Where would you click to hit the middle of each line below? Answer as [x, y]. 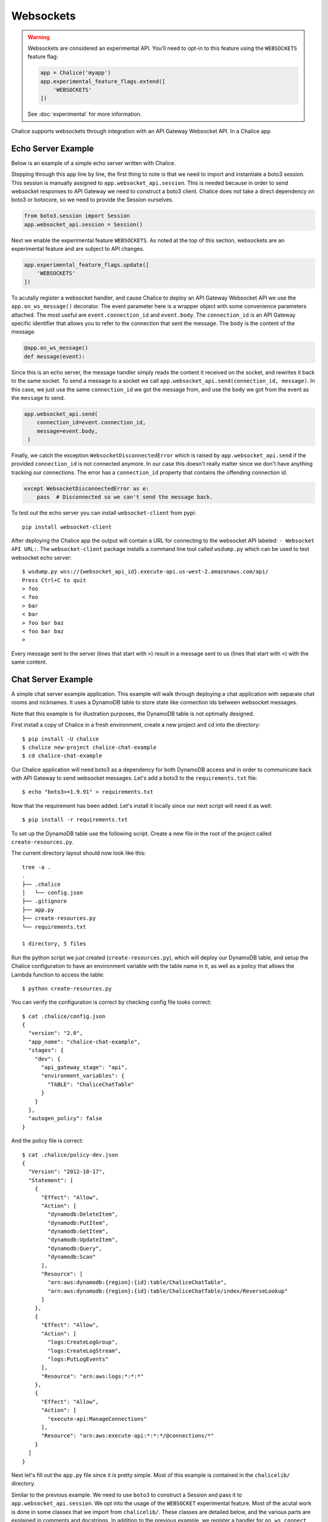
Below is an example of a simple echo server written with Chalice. [94, 163]
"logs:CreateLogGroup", [83, 1342]
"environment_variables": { [83, 1076]
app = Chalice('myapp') [76, 73]
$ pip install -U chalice [61, 739]
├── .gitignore [45, 901]
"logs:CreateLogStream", [84, 1351]
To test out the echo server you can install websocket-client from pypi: [104, 513]
